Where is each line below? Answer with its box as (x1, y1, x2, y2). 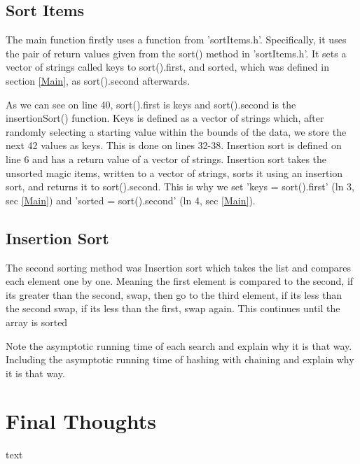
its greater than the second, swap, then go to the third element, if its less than (6, 287, 342, 302)
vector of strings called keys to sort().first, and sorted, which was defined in (6, 59, 329, 74)
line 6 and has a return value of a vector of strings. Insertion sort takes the (6, 151, 327, 166)
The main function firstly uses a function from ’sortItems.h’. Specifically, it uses (6, 32, 347, 47)
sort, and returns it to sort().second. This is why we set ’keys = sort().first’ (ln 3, (6, 179, 354, 194)
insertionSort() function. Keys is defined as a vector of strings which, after (6, 111, 324, 125)
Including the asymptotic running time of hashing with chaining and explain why (6, 352, 354, 367)
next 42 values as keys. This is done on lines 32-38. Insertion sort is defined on (6, 138, 342, 153)
